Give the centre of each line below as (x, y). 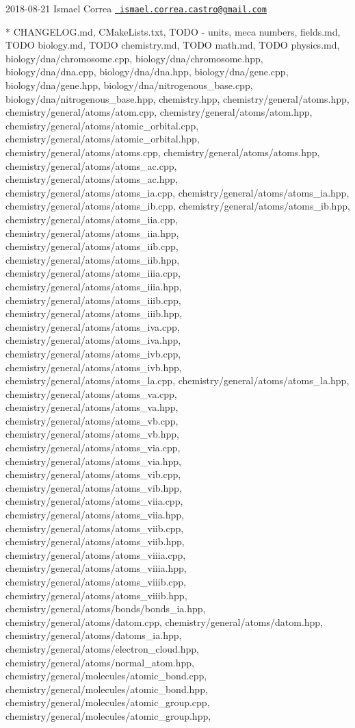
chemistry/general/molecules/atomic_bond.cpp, (106, 676)
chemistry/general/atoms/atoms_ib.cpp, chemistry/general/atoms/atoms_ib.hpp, (178, 206)
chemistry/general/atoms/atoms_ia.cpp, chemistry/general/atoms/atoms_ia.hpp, (177, 192)
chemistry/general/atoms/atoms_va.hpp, (92, 407)
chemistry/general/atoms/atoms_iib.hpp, (93, 259)
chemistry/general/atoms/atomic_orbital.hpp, (103, 139)
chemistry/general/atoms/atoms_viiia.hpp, (96, 568)
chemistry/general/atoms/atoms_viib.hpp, (95, 541)
